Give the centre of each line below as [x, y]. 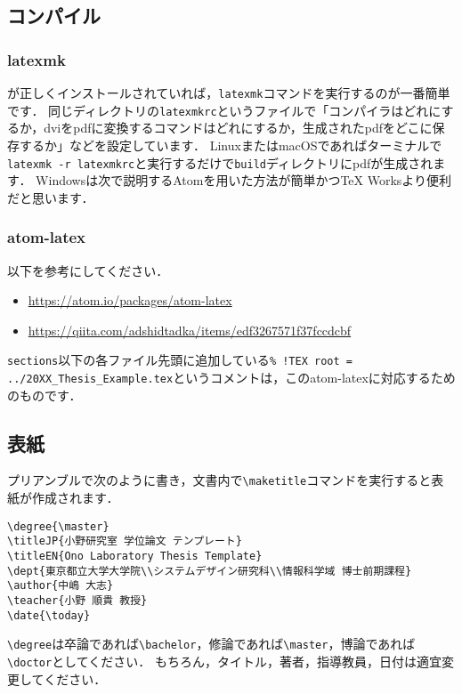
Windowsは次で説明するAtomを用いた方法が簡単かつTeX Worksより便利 [244, 180]
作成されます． [75, 498]
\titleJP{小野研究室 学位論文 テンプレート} [125, 541]
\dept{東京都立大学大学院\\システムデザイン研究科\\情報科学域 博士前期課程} [210, 571]
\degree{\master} [58, 526]
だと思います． [51, 197]
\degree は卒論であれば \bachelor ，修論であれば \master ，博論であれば [211, 644]
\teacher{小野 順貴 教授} [77, 600]
